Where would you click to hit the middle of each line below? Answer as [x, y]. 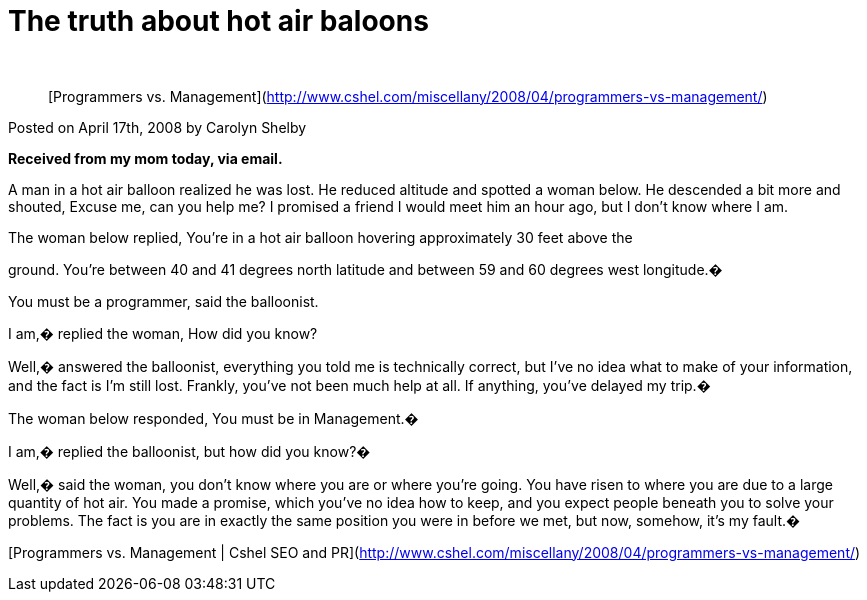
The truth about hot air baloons [218, 21]
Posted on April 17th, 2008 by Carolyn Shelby [157, 127]
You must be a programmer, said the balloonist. [163, 301]
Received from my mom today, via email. [145, 158]
